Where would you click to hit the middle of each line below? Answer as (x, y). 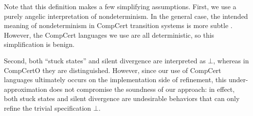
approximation (26, 89)
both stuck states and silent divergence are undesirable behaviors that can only (122, 98)
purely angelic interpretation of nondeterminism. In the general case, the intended (126, 16)
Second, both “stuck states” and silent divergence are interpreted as (105, 60)
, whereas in (231, 60)
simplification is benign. (39, 44)
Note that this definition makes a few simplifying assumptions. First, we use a (120, 6)
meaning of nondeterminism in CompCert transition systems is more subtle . (118, 25)
